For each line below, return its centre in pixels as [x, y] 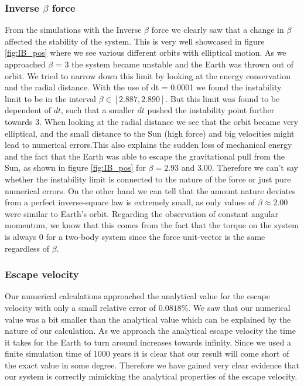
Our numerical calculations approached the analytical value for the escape [137, 296]
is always [21, 236]
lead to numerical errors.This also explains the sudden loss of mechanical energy [148, 145]
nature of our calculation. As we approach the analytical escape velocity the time [150, 331]
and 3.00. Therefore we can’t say [240, 167]
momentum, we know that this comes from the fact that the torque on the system [152, 225]
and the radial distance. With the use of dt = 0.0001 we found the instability [143, 87]
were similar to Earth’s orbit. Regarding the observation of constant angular [141, 213]
